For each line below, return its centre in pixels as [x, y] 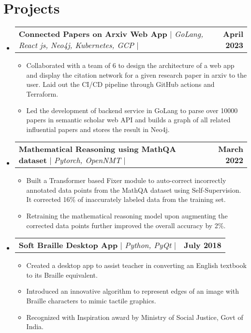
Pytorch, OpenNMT [88, 160]
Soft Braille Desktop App [68, 245]
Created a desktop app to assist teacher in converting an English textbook [136, 265]
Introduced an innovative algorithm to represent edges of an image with [133, 291]
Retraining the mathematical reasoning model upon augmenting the [127, 216]
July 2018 [203, 245]
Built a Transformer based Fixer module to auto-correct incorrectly [126, 180]
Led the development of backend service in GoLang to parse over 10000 [132, 110]
